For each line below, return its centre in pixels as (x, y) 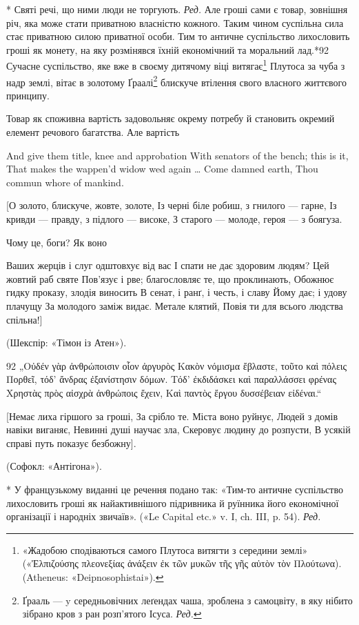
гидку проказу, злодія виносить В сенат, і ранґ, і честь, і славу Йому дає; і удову (177, 292)
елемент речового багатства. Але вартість (93, 132)
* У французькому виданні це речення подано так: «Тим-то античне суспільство (175, 489)
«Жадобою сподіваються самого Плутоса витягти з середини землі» (165, 549)
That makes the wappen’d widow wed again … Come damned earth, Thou (162, 169)
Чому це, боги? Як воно (57, 242)
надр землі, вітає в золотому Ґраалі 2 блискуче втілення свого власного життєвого (177, 81)
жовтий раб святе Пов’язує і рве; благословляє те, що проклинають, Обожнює (170, 278)
